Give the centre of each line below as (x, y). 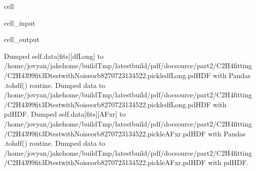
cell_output (22, 39)
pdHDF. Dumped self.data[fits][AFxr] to (65, 114)
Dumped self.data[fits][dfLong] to (54, 56)
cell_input (20, 22)
